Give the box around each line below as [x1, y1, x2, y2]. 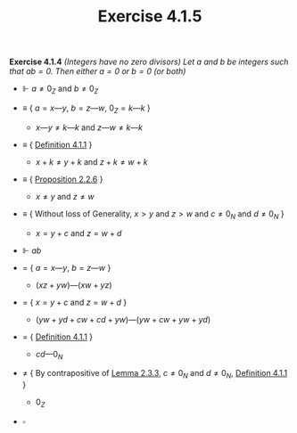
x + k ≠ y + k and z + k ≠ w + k [35, 156, 149, 167]
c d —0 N [35, 348, 63, 362]
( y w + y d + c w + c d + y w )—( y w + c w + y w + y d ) [35, 314, 211, 324]
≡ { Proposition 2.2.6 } [21, 174, 103, 184]
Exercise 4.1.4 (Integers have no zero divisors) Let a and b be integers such [9, 56, 289, 68]
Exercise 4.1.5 [97, 6, 202, 27]
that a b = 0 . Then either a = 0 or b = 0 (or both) [9, 66, 186, 77]
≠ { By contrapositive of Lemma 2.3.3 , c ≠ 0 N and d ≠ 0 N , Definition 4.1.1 [21, 368, 288, 380]
